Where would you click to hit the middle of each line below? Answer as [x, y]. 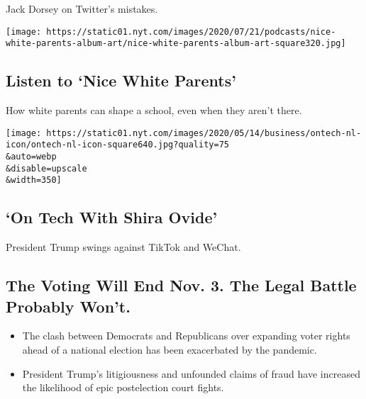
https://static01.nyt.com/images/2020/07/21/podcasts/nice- [191, 32]
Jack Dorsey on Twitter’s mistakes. [82, 9]
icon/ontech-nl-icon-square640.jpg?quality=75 [117, 145]
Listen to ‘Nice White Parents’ [121, 80]
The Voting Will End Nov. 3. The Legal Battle [181, 285]
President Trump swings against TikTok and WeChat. [123, 247]
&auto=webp [31, 157]
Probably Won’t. [68, 306]
